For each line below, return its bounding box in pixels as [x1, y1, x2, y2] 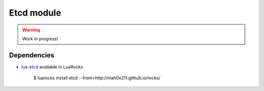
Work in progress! [22, 36, 58, 42]
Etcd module [9, 7, 61, 18]
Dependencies [9, 51, 55, 59]
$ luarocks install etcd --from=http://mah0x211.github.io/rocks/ [33, 75, 161, 81]
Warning [22, 27, 40, 33]
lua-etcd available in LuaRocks [21, 64, 83, 69]
